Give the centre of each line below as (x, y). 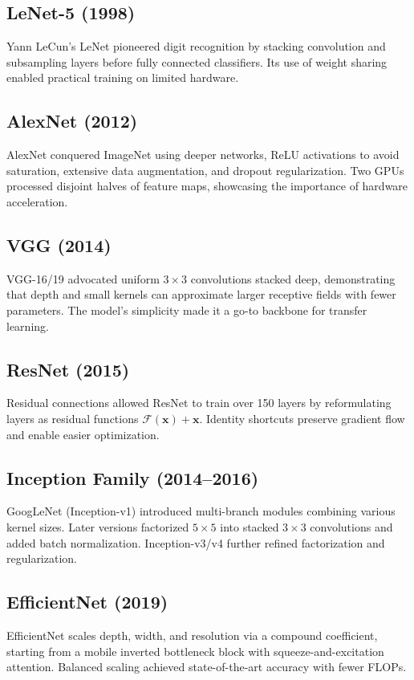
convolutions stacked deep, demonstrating (293, 278)
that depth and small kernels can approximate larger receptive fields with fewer (201, 294)
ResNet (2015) (68, 369)
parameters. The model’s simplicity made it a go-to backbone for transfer (187, 309)
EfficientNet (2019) (87, 602)
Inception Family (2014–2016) (133, 477)
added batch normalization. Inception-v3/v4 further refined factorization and (196, 542)
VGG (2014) (59, 244)
